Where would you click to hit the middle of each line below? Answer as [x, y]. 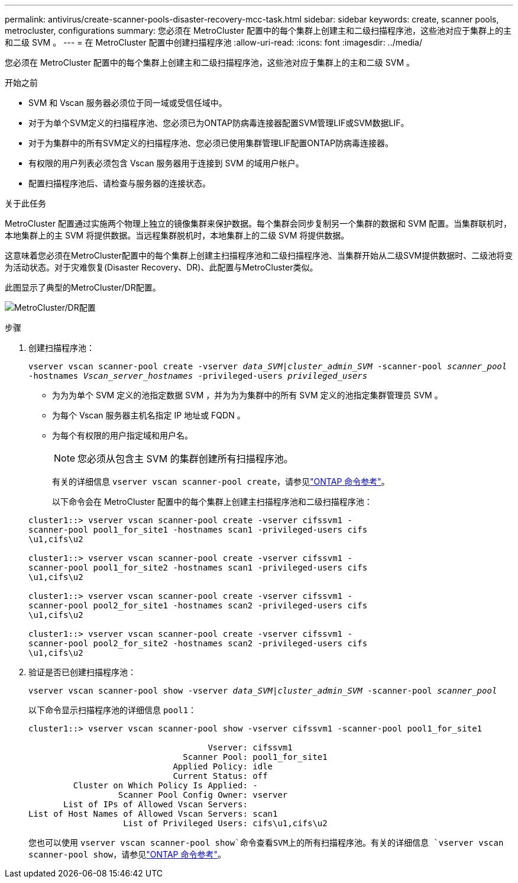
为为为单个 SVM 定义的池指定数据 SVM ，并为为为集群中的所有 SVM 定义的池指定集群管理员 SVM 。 [247, 395]
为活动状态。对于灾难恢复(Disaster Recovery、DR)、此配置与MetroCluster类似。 [161, 267]
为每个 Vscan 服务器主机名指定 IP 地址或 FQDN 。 [149, 415]
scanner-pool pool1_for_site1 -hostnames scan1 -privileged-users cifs [198, 530]
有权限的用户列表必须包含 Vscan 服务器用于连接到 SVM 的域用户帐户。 [166, 163]
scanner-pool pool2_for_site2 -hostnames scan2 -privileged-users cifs [198, 643]
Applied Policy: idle [223, 766]
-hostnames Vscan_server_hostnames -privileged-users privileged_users [198, 376]
